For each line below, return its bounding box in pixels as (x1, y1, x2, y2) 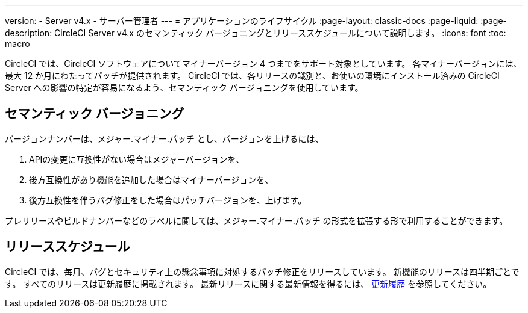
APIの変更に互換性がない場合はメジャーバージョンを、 (29, 153, 245, 164)
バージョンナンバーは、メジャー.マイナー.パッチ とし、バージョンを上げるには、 (5, 133, 324, 144)
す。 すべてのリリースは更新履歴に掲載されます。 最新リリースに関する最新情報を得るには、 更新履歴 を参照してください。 (5, 278, 492, 289)
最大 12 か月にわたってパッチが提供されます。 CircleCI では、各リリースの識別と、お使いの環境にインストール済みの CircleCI (5, 70, 500, 81)
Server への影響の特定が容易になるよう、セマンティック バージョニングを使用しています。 (5, 82, 363, 93)
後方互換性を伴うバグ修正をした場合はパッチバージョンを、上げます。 (29, 194, 307, 205)
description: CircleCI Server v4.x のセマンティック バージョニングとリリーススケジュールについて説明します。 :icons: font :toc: (5, 28, 506, 38)
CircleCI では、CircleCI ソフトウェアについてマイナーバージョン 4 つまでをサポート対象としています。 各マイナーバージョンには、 (5, 58, 522, 69)
